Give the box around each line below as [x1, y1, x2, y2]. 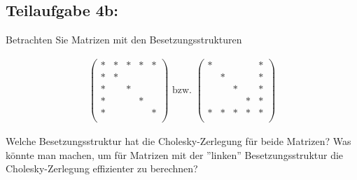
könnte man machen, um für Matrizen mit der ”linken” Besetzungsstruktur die [6, 147, 344, 162]
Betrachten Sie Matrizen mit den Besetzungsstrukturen [6, 32, 242, 47]
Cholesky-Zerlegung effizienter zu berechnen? [6, 161, 198, 176]
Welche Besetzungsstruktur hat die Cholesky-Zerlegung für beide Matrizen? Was [6, 134, 351, 148]
